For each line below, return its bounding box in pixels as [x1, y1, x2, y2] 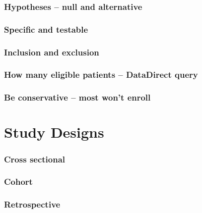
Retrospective [4, 198, 61, 211]
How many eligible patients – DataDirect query [4, 68, 198, 81]
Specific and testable [4, 23, 88, 35]
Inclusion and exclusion [4, 46, 99, 58]
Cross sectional [4, 153, 66, 165]
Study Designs [4, 122, 104, 142]
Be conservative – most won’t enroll [4, 91, 151, 104]
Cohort [4, 175, 33, 188]
